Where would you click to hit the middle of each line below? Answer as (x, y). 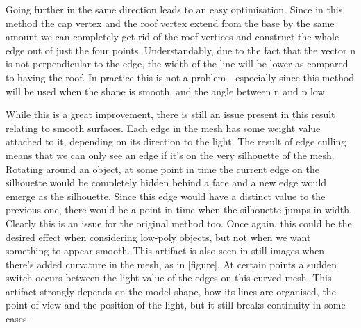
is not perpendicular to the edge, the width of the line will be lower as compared (177, 64)
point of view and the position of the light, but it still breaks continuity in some (176, 305)
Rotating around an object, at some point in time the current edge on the (162, 169)
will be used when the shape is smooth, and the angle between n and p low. (167, 91)
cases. (18, 319)
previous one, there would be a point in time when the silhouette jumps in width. (179, 210)
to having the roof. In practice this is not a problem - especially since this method (180, 77)
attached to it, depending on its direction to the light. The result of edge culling (176, 141)
